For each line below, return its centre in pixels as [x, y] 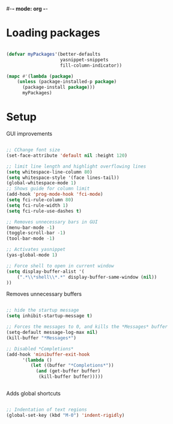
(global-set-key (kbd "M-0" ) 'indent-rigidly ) [65, 415]
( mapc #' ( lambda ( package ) [40, 76]
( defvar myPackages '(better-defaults [53, 54]
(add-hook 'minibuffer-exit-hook [48, 354]
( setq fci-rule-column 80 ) [40, 200]
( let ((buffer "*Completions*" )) [72, 366]
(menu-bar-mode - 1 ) [31, 228]
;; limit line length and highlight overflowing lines [76, 166]
